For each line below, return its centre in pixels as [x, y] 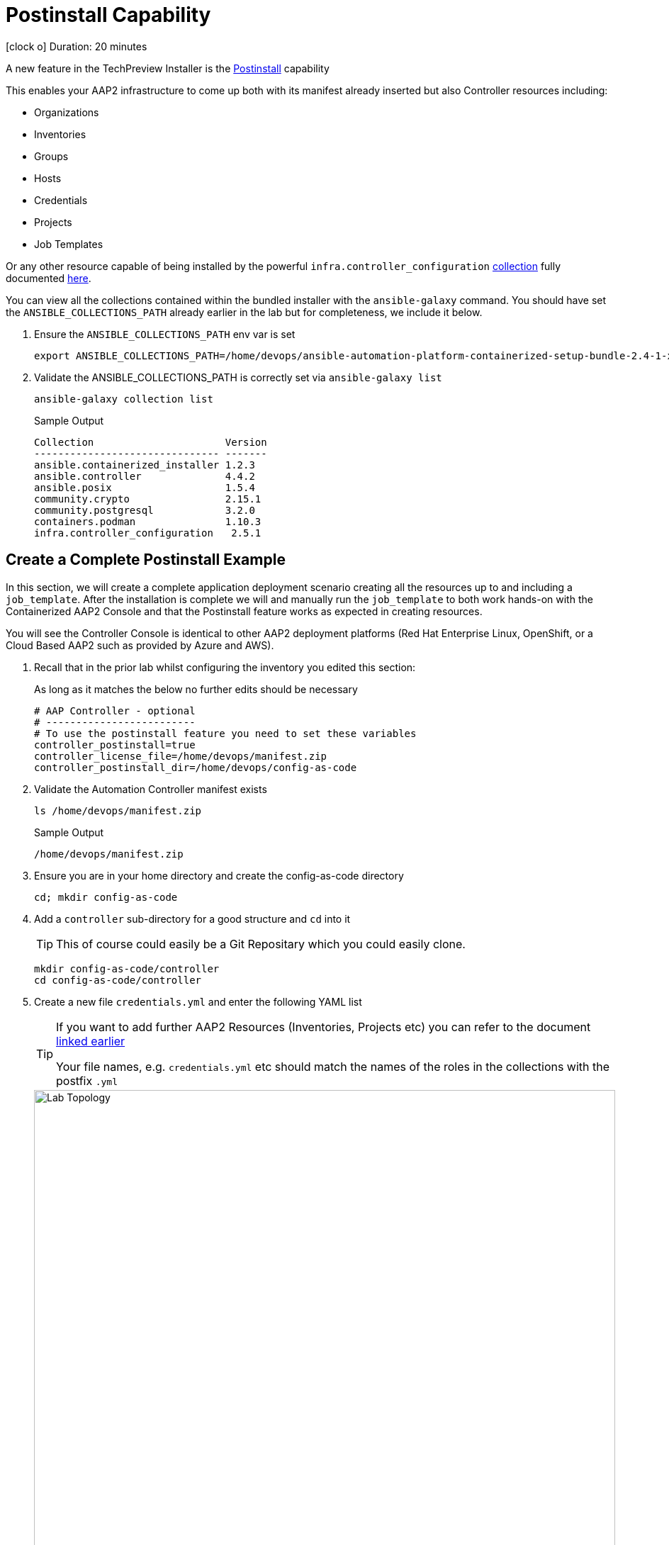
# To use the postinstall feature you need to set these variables [225, 733]
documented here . [49, 278]
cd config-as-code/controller [118, 980]
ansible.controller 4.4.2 [145, 476]
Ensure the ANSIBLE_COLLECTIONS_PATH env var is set [165, 334]
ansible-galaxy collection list [124, 399]
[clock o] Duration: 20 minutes [77, 46]
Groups [51, 156]
